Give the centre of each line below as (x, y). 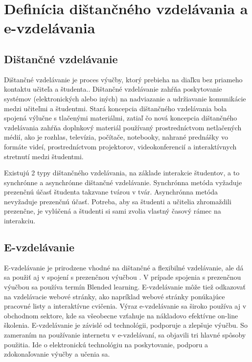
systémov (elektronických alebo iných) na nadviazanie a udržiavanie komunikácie (125, 98)
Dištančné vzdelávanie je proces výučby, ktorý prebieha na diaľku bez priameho (123, 79)
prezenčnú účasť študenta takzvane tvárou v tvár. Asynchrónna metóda (111, 192)
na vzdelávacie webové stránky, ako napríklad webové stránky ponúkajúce (115, 296)
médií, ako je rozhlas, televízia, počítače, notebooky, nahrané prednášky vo (116, 137)
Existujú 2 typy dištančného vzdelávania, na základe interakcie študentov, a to (122, 173)
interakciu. (20, 221)
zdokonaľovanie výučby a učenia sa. (57, 354)
